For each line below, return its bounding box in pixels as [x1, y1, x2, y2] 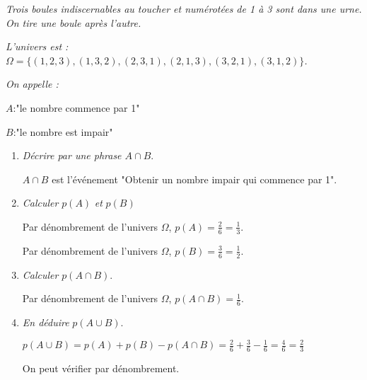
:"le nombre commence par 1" [13, 100, 140, 115]
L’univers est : [6, 39, 69, 54]
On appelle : [6, 76, 59, 91]
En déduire [22, 315, 69, 330]
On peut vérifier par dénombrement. [22, 360, 180, 375]
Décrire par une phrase [22, 148, 122, 163]
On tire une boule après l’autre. [6, 15, 141, 30]
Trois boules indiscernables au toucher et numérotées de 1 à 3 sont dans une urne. [6, 1, 362, 16]
